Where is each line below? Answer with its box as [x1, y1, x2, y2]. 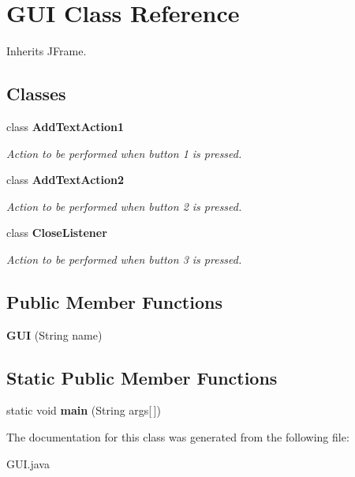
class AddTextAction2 [6, 171, 125, 188]
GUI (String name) [6, 326, 103, 343]
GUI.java [6, 455, 50, 471]
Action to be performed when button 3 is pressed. [6, 250, 242, 267]
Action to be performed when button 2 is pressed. [6, 197, 242, 214]
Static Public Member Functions [6, 365, 278, 389]
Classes [6, 81, 66, 106]
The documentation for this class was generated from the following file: [6, 429, 349, 445]
